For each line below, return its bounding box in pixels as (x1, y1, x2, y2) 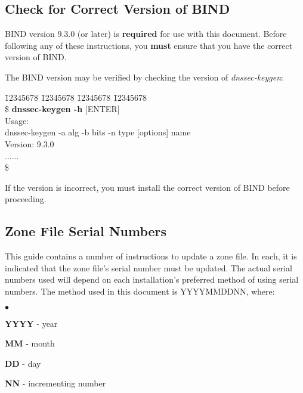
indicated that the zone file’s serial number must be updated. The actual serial (5, 261, 292, 274)
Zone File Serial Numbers (5, 222, 167, 240)
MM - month (5, 337, 55, 349)
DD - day (5, 357, 41, 369)
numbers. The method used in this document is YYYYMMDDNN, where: (5, 284, 275, 297)
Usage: (5, 114, 29, 126)
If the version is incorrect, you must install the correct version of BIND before (5, 181, 290, 193)
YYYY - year (5, 317, 58, 329)
